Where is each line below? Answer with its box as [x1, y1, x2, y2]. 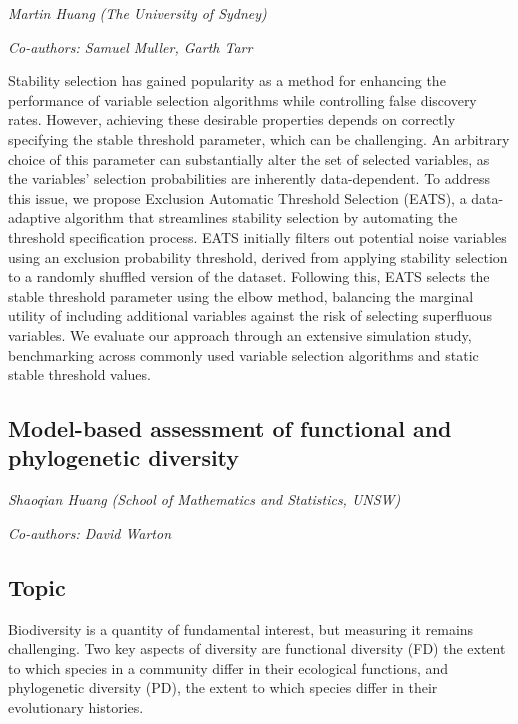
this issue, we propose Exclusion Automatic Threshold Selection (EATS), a [8, 187, 467, 208]
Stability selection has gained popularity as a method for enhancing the [8, 70, 446, 91]
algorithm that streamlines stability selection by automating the [64, 207, 458, 228]
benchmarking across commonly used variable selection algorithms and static [8, 344, 479, 365]
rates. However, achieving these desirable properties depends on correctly [8, 109, 456, 130]
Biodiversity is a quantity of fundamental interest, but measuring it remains [8, 618, 474, 639]
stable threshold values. [8, 364, 151, 385]
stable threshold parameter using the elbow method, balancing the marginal [8, 285, 474, 306]
